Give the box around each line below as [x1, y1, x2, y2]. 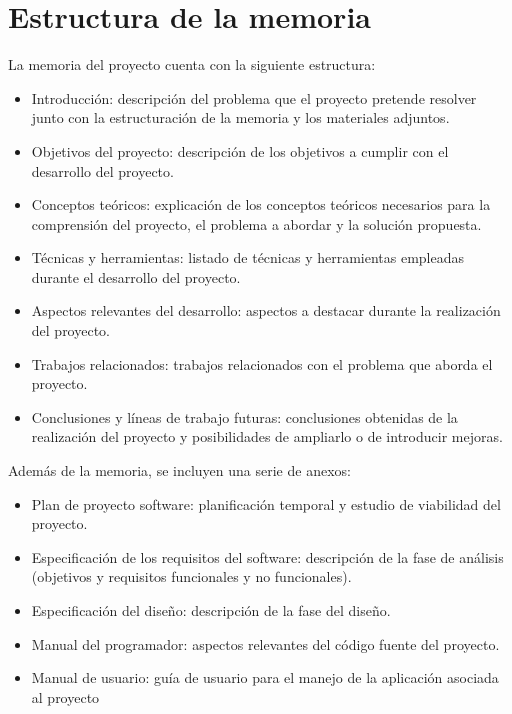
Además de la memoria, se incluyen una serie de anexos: [8, 460, 351, 481]
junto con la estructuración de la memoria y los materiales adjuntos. [31, 107, 450, 128]
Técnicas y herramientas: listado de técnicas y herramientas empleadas [31, 247, 465, 268]
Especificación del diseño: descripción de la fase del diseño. [31, 600, 391, 620]
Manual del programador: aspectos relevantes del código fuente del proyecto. [31, 633, 500, 654]
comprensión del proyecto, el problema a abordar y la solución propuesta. [31, 213, 482, 234]
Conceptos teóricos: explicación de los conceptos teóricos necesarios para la [31, 194, 491, 215]
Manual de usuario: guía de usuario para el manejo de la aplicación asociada [31, 667, 499, 688]
